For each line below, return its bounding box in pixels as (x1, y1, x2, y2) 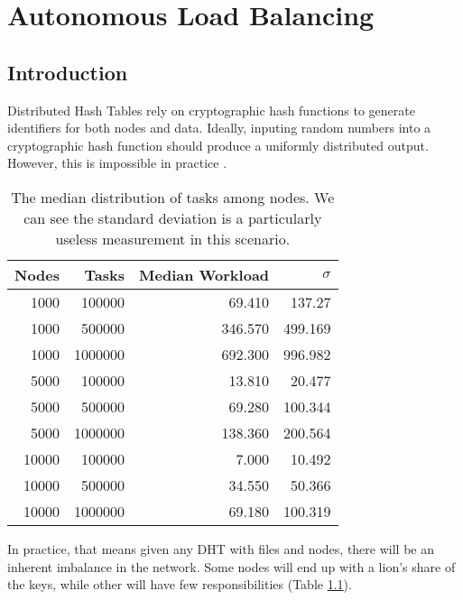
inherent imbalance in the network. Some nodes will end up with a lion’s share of (7, 557, 456, 576)
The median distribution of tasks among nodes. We (11, 186, 335, 208)
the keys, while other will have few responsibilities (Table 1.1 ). (7, 575, 352, 594)
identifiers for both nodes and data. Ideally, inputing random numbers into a (7, 118, 431, 137)
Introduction (7, 58, 128, 86)
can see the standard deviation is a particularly (23, 207, 322, 228)
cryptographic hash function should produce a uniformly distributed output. (7, 135, 429, 154)
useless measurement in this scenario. (55, 227, 291, 249)
